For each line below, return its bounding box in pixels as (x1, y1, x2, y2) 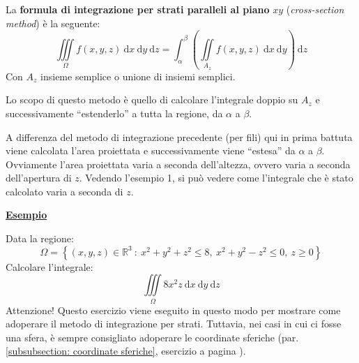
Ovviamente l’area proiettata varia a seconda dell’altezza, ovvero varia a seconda (6, 156, 351, 171)
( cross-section (286, 2, 344, 16)
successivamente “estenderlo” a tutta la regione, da (6, 105, 223, 120)
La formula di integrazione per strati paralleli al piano (6, 2, 270, 16)
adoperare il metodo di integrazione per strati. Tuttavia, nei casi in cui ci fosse (6, 316, 342, 331)
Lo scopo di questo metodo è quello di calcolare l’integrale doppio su (6, 92, 298, 107)
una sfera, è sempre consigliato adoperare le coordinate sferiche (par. (6, 329, 299, 344)
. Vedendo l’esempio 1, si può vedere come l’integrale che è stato (79, 170, 353, 185)
